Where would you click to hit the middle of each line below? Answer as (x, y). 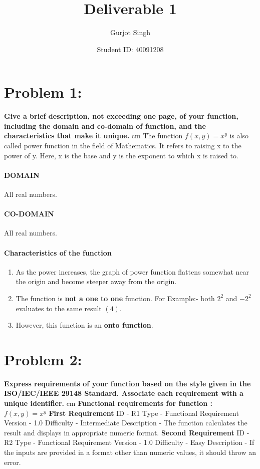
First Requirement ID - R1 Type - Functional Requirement (144, 413)
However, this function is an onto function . (84, 325)
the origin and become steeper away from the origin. (96, 281)
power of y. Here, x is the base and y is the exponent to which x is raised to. (121, 155)
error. (13, 462)
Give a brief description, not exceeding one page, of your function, (121, 116)
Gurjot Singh (130, 32)
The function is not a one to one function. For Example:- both (115, 298)
